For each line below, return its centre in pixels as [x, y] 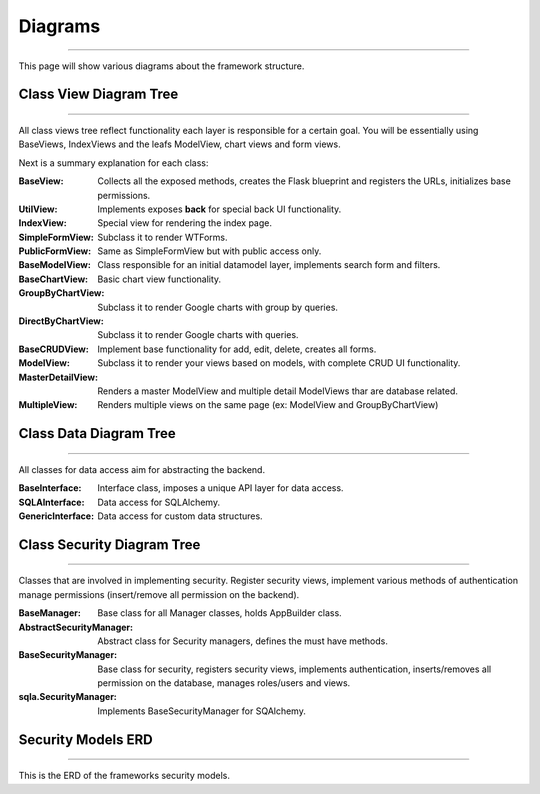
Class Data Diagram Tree [97, 433]
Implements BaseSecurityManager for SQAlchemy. [202, 711]
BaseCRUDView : [53, 349]
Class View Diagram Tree [98, 94]
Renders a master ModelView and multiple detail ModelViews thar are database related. [278, 391]
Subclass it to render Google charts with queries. [198, 335]
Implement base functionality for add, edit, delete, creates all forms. [237, 349]
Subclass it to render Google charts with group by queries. [218, 307]
